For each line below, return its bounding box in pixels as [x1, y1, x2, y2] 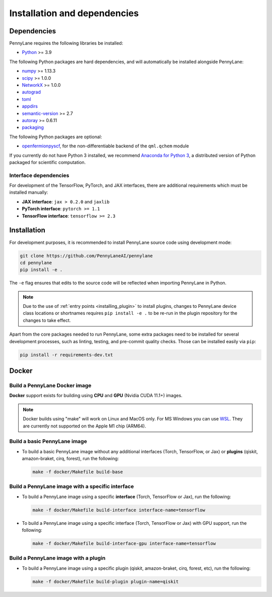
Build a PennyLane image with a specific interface [9, 483, 134, 490]
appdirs [22, 103, 38, 110]
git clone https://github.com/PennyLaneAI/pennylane [20, 253, 153, 258]
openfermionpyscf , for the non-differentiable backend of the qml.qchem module [22, 143, 189, 149]
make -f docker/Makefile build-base [32, 469, 123, 475]
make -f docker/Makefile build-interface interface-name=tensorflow [32, 507, 206, 513]
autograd [22, 89, 41, 95]
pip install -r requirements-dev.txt [20, 352, 113, 358]
